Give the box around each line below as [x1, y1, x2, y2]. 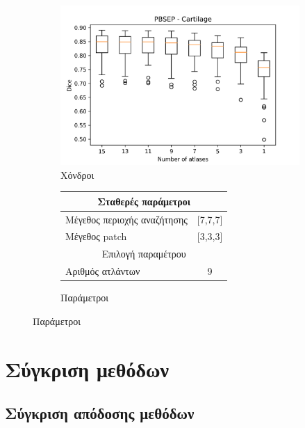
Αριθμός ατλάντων [65, 264, 140, 278]
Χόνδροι [60, 167, 94, 182]
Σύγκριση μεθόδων [5, 354, 169, 383]
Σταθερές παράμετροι [97, 193, 191, 208]
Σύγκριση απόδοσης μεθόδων [5, 402, 195, 424]
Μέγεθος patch [65, 229, 127, 244]
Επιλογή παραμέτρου [101, 246, 186, 261]
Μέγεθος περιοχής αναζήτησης [65, 212, 188, 226]
